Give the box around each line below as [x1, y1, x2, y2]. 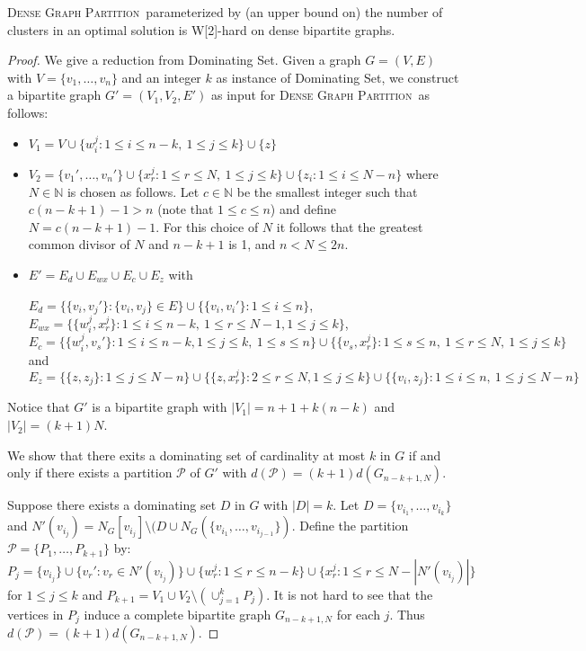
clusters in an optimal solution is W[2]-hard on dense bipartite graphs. [7, 20, 395, 39]
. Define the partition [291, 516, 409, 535]
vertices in [7, 604, 64, 623]
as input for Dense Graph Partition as [211, 85, 430, 104]
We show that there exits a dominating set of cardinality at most [7, 445, 366, 464]
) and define [270, 200, 336, 218]
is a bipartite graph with [92, 397, 227, 416]
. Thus [389, 604, 425, 623]
